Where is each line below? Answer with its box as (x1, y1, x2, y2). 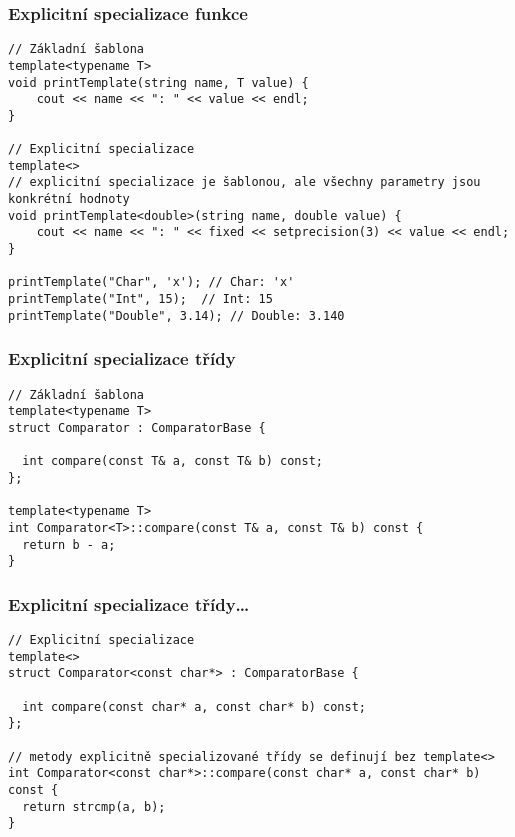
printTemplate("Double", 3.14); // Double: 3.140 (8, 308, 345, 323)
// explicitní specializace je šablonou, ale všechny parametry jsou (8, 175, 481, 190)
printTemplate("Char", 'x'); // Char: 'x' (8, 275, 295, 290)
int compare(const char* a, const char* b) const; (22, 699, 366, 714)
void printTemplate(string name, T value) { (8, 75, 309, 90)
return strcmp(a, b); (22, 799, 166, 814)
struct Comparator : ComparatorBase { (8, 420, 266, 435)
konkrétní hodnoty (8, 192, 130, 207)
